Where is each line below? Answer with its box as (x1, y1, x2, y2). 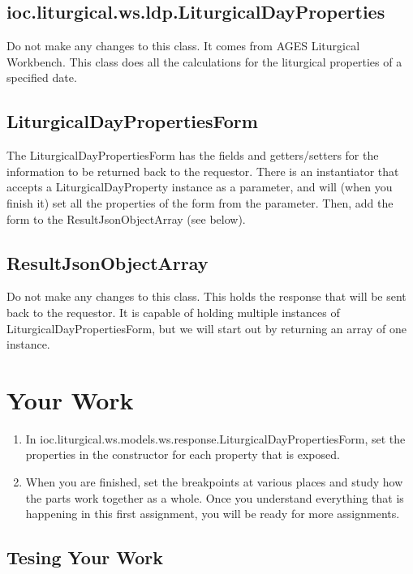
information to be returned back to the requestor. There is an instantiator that (6, 162, 399, 179)
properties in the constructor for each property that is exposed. (25, 446, 340, 463)
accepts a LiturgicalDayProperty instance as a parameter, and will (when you (6, 178, 393, 195)
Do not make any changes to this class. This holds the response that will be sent (6, 288, 407, 305)
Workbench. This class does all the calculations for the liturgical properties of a (6, 53, 402, 70)
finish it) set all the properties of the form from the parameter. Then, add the (6, 194, 394, 211)
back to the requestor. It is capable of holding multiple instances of (6, 303, 340, 320)
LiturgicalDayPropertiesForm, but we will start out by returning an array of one (6, 319, 407, 336)
